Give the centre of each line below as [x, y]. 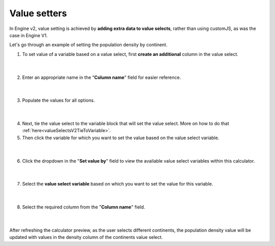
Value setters [38, 13]
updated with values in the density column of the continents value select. [86, 237]
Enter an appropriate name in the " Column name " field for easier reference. [102, 77]
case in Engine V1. [29, 35]
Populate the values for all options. [59, 100]
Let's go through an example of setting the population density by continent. [88, 45]
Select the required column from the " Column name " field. [84, 207]
